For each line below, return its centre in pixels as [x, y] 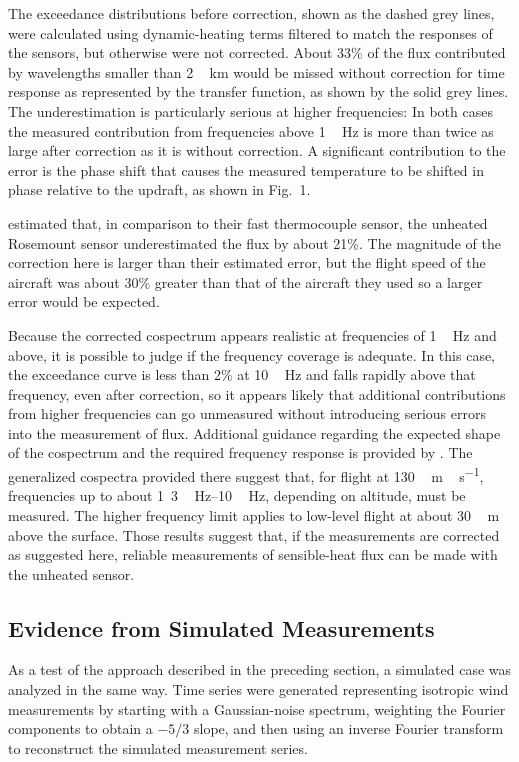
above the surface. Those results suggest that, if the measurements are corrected [254, 534]
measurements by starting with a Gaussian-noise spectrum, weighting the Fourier [257, 708]
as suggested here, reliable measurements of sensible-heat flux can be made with [253, 554]
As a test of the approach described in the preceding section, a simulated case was [260, 669]
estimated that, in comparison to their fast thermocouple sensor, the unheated [248, 222]
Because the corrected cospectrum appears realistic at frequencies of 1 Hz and [252, 334]
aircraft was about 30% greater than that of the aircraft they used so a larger [245, 281]
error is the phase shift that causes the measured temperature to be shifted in [246, 169]
